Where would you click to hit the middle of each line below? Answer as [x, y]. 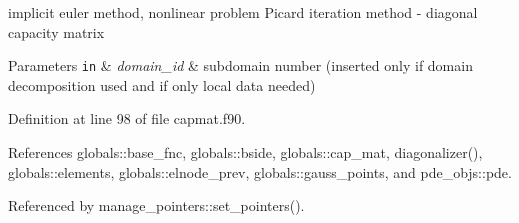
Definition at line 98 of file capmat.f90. [127, 118]
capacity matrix [56, 31]
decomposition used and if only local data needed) [162, 84]
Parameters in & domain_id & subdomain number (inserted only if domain [240, 65]
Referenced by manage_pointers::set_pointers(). [156, 205]
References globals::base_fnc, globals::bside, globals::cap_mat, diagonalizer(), [245, 152]
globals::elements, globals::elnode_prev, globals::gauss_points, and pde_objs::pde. [260, 171]
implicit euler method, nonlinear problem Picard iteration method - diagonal [243, 12]
